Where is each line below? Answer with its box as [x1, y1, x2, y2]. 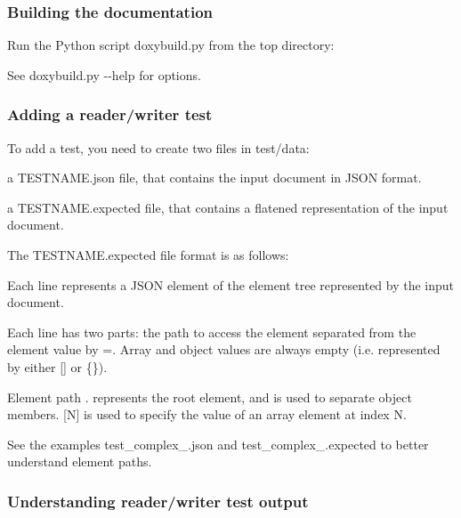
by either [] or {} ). [7, 357, 108, 376]
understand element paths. [7, 452, 152, 471]
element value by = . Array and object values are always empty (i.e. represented [7, 340, 441, 359]
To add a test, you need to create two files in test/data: [7, 138, 310, 157]
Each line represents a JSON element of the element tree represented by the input [7, 275, 455, 294]
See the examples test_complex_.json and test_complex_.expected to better [7, 434, 429, 453]
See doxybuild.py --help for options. [7, 65, 201, 84]
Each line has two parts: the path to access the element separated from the [7, 322, 417, 341]
